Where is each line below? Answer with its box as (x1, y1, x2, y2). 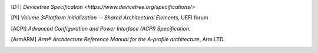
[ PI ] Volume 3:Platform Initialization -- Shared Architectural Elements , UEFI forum (11, 14, 208, 21)
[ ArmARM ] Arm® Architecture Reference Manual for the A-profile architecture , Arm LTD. (11, 36, 225, 43)
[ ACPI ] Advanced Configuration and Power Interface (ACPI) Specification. (11, 25, 191, 32)
